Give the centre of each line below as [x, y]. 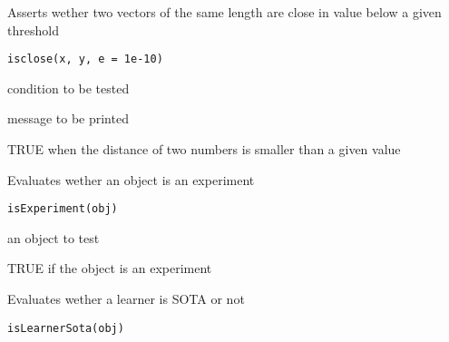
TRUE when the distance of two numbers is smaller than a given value [204, 149]
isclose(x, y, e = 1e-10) [85, 59]
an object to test [54, 237]
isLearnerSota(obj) [66, 328]
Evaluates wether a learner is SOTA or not [126, 299]
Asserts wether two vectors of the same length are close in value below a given [224, 12]
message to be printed [68, 118]
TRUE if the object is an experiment [110, 268]
